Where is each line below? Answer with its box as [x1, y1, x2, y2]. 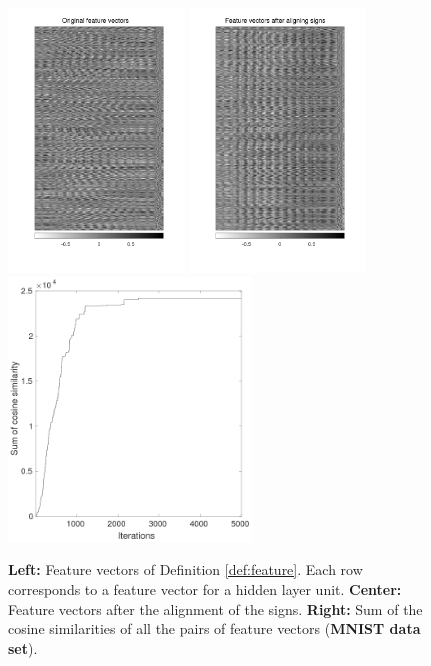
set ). [8, 637, 38, 658]
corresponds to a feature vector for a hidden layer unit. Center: [8, 578, 402, 599]
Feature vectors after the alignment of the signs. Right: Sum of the [8, 598, 423, 619]
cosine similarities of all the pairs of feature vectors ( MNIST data [8, 618, 421, 639]
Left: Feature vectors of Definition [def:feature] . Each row [8, 559, 363, 580]
